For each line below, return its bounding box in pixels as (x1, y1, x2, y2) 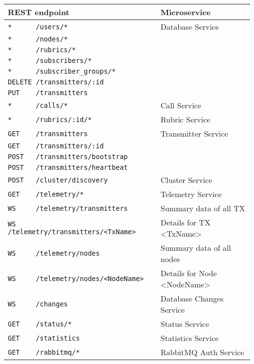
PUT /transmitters (8, 89, 88, 97)
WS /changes (8, 300, 68, 308)
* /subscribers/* (8, 57, 92, 64)
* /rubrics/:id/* (8, 115, 92, 123)
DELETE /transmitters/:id (8, 78, 104, 86)
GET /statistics (8, 334, 80, 342)
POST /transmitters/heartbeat (8, 163, 128, 171)
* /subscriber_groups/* (8, 67, 116, 75)
